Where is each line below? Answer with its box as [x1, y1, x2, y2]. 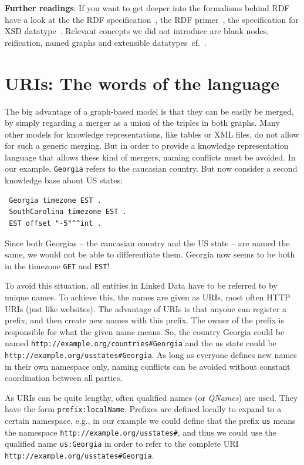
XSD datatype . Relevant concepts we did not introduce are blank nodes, [5, 25, 269, 37]
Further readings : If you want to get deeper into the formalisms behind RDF [5, 2, 290, 14]
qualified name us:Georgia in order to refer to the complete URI [5, 437, 239, 450]
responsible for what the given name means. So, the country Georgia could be [5, 325, 285, 337]
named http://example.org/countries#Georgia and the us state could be [5, 337, 276, 349]
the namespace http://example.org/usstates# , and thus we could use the [5, 426, 276, 438]
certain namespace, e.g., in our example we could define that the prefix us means [5, 414, 296, 427]
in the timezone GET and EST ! [5, 259, 110, 272]
